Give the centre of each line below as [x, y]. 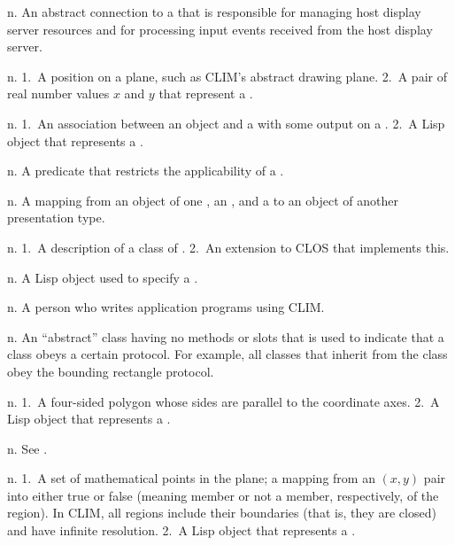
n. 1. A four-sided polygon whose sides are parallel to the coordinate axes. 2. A [224, 401]
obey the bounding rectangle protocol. [111, 371]
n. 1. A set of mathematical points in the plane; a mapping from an [191, 478]
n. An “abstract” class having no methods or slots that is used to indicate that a [226, 336]
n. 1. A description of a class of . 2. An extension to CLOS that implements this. [228, 247]
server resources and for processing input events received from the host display [220, 29]
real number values [58, 93]
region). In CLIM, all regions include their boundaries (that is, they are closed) [222, 513]
